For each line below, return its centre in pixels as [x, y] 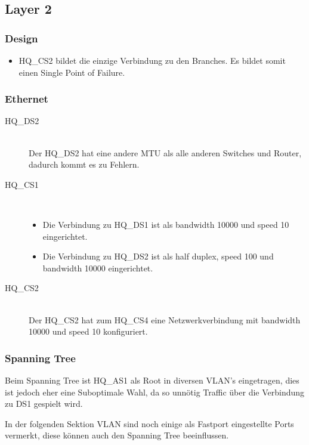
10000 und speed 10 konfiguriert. [88, 331]
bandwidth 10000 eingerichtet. [98, 268]
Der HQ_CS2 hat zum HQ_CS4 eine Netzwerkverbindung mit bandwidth [165, 319]
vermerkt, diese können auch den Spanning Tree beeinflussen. [117, 435]
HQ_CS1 [22, 184]
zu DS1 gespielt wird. [44, 404]
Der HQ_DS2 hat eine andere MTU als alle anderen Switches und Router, [165, 152]
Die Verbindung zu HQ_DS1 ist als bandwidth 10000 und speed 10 [166, 224]
